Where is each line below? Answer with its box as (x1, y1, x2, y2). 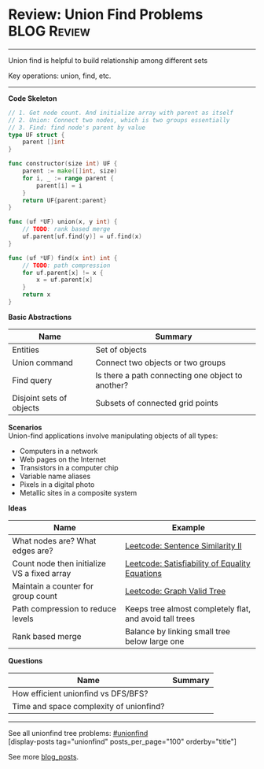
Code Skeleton (8, 93, 57, 103)
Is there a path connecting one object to (95, 370, 243, 381)
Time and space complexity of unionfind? (12, 700, 165, 711)
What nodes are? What (12, 535, 97, 546)
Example (171, 522, 206, 533)
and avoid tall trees (125, 613, 195, 624)
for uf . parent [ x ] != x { (22, 269, 104, 277)
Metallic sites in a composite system (19, 488, 137, 497)
